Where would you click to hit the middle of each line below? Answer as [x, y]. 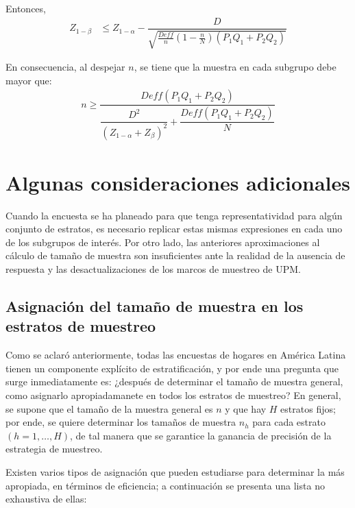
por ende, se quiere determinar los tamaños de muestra [121, 422]
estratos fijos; [308, 408]
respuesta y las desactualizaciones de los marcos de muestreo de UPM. [153, 269]
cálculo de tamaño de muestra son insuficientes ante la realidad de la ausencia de [175, 255]
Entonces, [26, 8]
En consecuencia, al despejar [65, 67]
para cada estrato [289, 422]
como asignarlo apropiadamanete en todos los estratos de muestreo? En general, [173, 395]
